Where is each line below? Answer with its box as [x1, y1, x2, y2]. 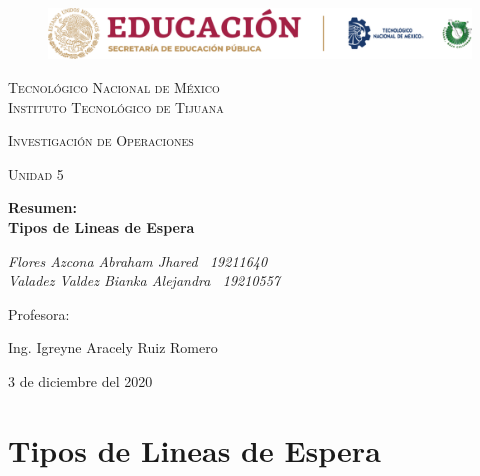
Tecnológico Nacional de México [8, 76, 220, 97]
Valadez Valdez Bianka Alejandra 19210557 [8, 270, 281, 291]
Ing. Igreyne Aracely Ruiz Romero [8, 337, 218, 358]
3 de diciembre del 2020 [8, 370, 153, 391]
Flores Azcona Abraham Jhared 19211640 [8, 250, 268, 271]
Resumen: [8, 197, 77, 218]
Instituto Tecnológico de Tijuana [8, 96, 224, 117]
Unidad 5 [8, 163, 64, 184]
